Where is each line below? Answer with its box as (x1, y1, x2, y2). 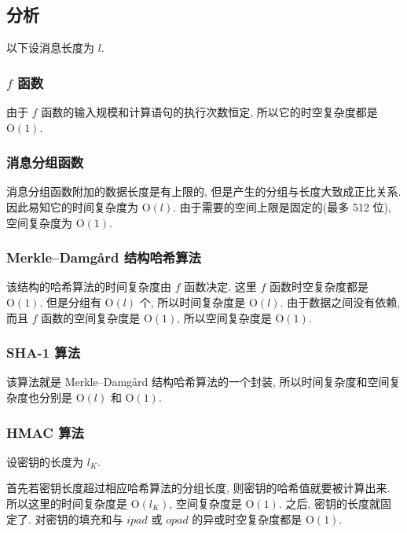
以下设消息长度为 (6, 39, 94, 56)
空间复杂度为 (6, 214, 72, 230)
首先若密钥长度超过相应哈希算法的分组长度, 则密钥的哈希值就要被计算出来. (6, 480, 390, 496)
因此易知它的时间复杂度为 (6, 199, 138, 215)
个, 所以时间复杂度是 (139, 294, 246, 311)
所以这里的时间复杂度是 (6, 495, 127, 512)
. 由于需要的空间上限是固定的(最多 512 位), (173, 199, 391, 215)
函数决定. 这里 (184, 278, 257, 295)
